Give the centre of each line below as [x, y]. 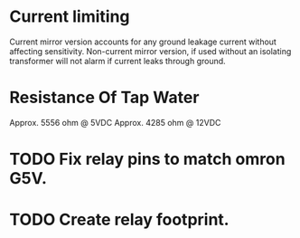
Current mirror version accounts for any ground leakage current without [143, 42]
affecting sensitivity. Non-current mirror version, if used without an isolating [150, 51]
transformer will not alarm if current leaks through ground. [117, 61]
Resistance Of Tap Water [104, 98]
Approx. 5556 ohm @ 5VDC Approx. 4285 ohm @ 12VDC [115, 122]
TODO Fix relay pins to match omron [148, 159]
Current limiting [70, 17]
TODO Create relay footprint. [119, 220]
